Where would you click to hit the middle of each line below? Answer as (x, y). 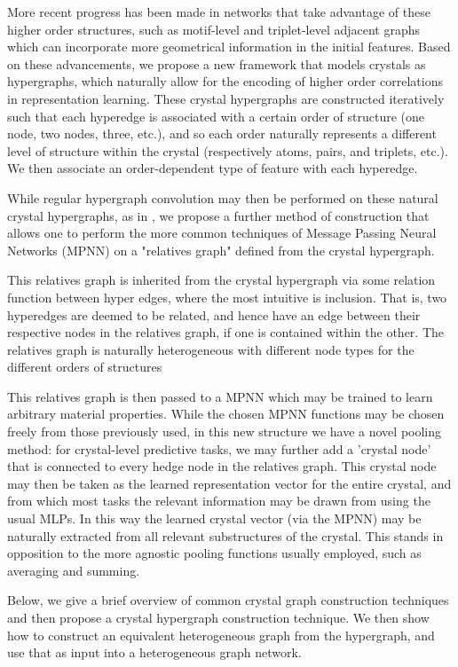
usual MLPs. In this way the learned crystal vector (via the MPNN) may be (214, 518)
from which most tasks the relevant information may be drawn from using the (219, 501)
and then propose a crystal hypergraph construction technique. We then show (218, 617)
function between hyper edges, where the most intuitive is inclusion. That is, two (227, 297)
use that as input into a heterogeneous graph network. (154, 652)
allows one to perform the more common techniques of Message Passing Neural (222, 233)
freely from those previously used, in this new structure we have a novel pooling (225, 432)
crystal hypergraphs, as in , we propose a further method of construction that (218, 215)
